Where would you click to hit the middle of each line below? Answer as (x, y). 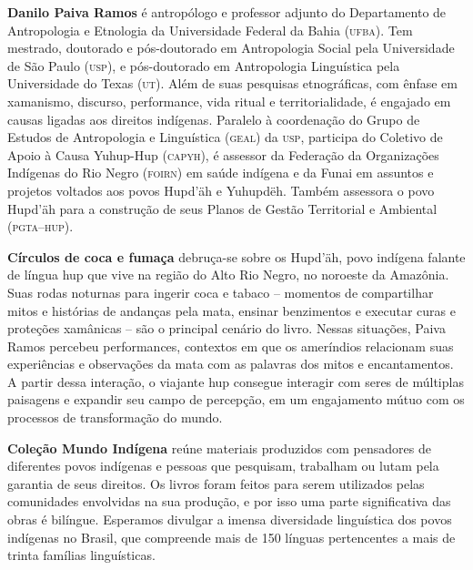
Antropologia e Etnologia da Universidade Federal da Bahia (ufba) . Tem (210, 30)
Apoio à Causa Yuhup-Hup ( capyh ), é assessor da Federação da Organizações (223, 154)
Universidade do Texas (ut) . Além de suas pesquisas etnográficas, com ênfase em (232, 83)
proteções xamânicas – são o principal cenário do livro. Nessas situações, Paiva (226, 328)
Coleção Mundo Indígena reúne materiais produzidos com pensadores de (219, 448)
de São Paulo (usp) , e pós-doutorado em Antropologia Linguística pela (204, 65)
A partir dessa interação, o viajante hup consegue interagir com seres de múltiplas (236, 381)
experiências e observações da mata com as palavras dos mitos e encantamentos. (231, 364)
